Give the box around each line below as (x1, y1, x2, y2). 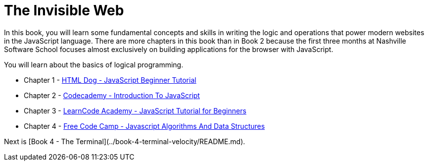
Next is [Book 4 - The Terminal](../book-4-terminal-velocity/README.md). (4, 137, 245, 146)
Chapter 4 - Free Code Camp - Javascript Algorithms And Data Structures (24, 121, 265, 130)
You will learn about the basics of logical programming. (4, 60, 184, 69)
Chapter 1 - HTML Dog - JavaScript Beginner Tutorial (24, 75, 196, 84)
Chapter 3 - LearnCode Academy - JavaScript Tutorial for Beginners (24, 106, 246, 115)
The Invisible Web (4, 2, 124, 19)
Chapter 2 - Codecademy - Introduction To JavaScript (24, 91, 200, 100)
